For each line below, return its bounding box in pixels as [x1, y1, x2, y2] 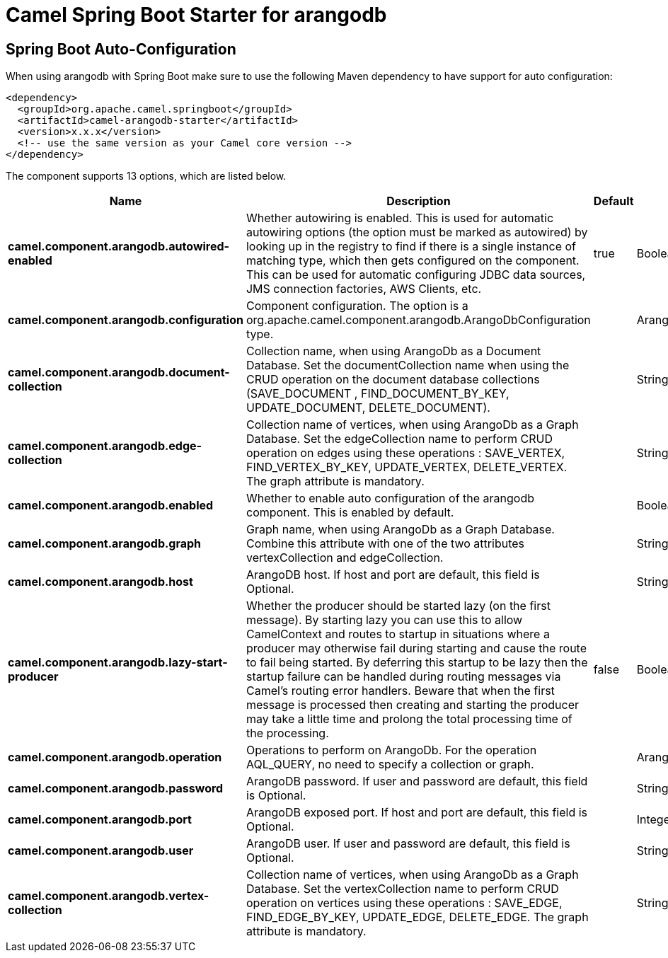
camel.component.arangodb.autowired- [8, 239, 230, 254]
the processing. [246, 726, 329, 741]
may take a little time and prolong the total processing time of [246, 712, 572, 727]
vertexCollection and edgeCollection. [246, 550, 444, 565]
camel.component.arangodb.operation [8, 750, 222, 765]
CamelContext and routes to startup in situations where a [246, 627, 550, 642]
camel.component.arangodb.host [8, 575, 193, 589]
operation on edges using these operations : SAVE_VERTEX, [246, 446, 565, 461]
